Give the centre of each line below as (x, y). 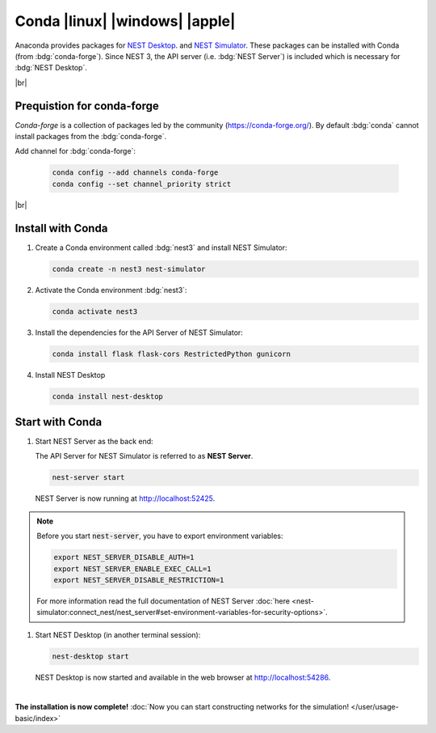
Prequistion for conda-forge (87, 106)
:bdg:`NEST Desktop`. (51, 68)
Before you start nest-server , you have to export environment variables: (160, 536)
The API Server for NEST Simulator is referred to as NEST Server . (144, 456)
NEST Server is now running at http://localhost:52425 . (125, 498)
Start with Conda (59, 422)
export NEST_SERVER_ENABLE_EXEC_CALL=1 (132, 569)
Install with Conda (61, 228)
